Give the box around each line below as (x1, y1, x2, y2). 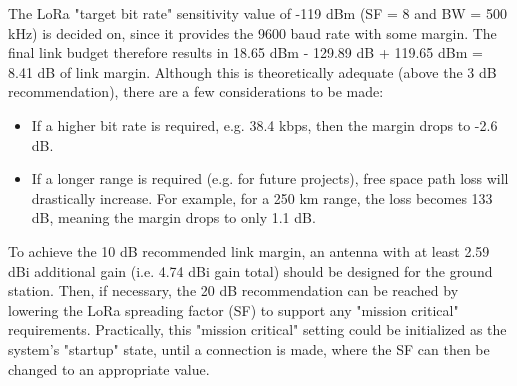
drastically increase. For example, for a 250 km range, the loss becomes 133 (31, 187, 493, 208)
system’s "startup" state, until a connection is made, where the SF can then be (8, 338, 490, 359)
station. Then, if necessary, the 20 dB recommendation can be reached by (8, 280, 459, 301)
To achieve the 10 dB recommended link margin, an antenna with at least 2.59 (8, 240, 490, 261)
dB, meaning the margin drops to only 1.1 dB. (31, 207, 316, 228)
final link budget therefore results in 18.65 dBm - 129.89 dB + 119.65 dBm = (8, 42, 483, 63)
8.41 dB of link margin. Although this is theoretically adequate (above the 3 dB (8, 61, 497, 82)
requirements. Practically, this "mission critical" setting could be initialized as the (8, 319, 507, 340)
